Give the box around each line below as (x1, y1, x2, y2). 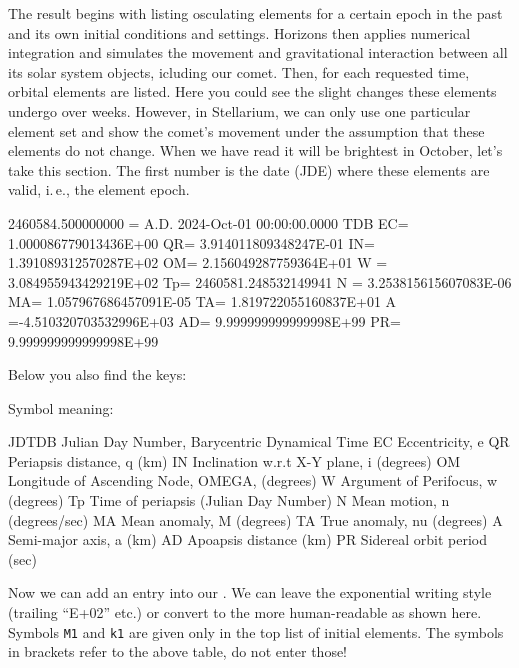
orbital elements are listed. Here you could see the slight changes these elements (8, 81, 497, 102)
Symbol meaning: (8, 397, 114, 418)
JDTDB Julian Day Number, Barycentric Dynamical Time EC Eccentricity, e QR (8, 431, 510, 452)
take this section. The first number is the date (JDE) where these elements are (8, 159, 490, 180)
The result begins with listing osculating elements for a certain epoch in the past (8, 3, 503, 23)
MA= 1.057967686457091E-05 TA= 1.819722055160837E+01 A (8, 291, 397, 312)
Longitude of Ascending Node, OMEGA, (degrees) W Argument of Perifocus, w (8, 470, 498, 491)
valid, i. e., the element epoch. (8, 179, 190, 200)
